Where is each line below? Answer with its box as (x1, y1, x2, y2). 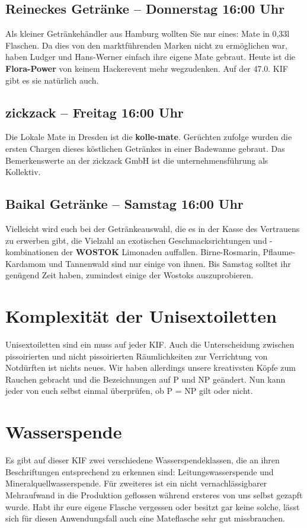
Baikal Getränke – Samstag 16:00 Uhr (5, 195, 244, 213)
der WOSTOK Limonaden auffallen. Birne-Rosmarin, (61, 246, 260, 258)
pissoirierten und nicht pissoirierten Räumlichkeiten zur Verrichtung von (5, 349, 268, 362)
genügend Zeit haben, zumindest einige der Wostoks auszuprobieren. (5, 269, 254, 281)
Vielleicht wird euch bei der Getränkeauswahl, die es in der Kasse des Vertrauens (5, 222, 300, 234)
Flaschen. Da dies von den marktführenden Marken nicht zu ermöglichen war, (5, 39, 287, 51)
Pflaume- (263, 246, 296, 258)
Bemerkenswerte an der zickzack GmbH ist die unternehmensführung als (5, 154, 268, 166)
